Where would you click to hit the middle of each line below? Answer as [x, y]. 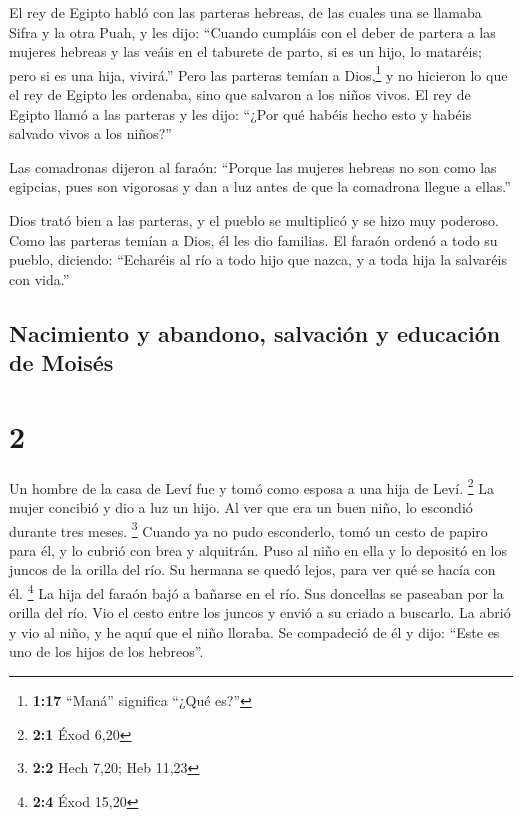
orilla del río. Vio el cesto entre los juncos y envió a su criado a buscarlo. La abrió [260, 612]
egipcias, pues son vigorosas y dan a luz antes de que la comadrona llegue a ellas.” [260, 186]
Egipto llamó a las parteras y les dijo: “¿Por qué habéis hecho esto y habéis [240, 113]
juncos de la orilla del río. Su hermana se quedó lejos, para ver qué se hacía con [252, 569]
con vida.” [39, 278]
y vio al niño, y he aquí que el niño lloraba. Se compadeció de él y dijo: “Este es [254, 631]
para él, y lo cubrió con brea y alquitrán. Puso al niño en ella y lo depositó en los [258, 549]
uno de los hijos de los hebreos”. [106, 651]
